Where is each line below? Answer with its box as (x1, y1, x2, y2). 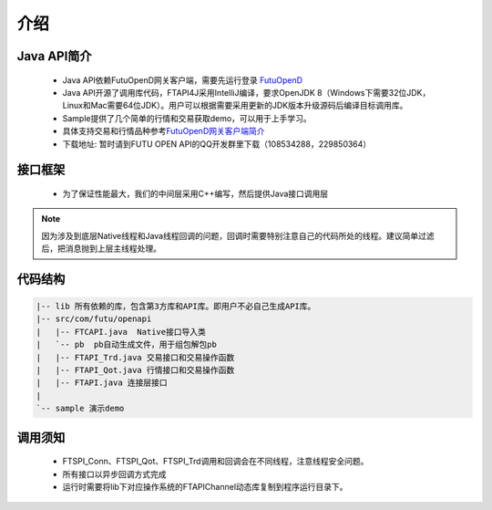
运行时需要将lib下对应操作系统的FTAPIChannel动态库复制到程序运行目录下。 (62, 482, 348, 492)
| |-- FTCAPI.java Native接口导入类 (36, 327, 207, 337)
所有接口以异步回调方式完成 (62, 468, 167, 479)
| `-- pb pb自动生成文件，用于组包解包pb (36, 339, 218, 350)
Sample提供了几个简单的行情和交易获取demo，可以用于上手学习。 (62, 112, 312, 123)
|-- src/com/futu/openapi (36, 314, 152, 324)
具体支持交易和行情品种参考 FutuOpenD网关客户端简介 (62, 126, 265, 137)
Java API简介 (16, 48, 92, 64)
